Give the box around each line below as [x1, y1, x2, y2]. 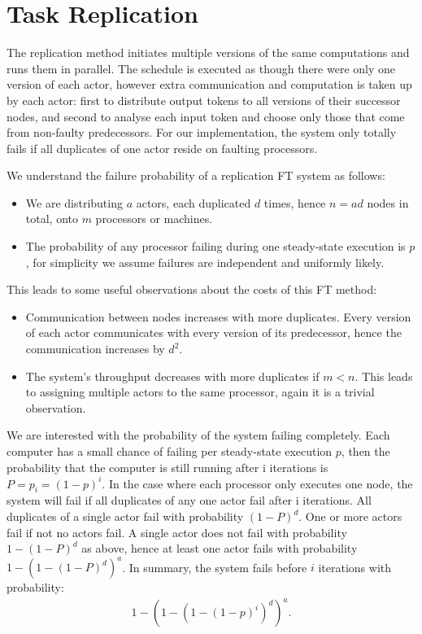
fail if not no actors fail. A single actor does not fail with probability [7, 523, 347, 540]
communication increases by [25, 340, 165, 357]
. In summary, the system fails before [122, 558, 307, 575]
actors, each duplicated [136, 194, 251, 211]
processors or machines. [95, 210, 213, 227]
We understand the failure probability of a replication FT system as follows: [7, 167, 385, 184]
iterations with [318, 558, 392, 575]
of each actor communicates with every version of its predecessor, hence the [25, 324, 402, 341]
